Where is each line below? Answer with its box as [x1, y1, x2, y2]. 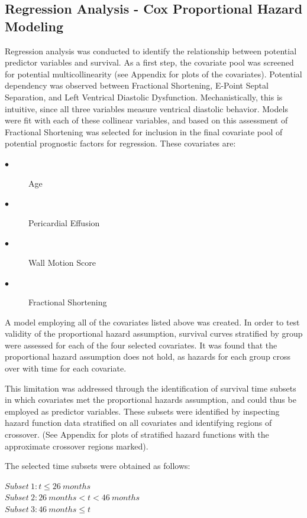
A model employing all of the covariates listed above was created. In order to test [5, 315, 300, 328]
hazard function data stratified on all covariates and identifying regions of [5, 416, 272, 429]
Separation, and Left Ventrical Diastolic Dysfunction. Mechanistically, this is [5, 90, 283, 103]
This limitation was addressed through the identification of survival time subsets [5, 382, 296, 394]
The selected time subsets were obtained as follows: [5, 460, 190, 472]
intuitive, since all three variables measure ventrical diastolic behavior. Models [5, 102, 288, 115]
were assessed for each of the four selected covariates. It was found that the [5, 338, 277, 351]
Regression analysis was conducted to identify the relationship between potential [5, 44, 297, 57]
